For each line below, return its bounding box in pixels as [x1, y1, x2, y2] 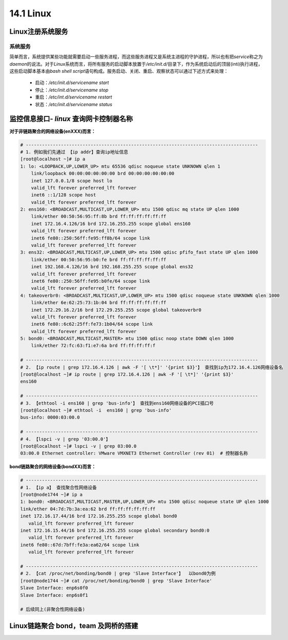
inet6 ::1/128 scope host [31, 192, 96, 198]
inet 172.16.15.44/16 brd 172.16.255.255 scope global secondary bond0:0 [20, 528, 210, 533]
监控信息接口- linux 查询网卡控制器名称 [9, 114, 133, 123]
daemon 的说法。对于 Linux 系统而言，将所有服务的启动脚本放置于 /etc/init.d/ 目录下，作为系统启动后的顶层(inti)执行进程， [9, 61, 263, 67]
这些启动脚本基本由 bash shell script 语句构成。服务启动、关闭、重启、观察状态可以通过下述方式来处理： [9, 68, 229, 74]
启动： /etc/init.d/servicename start [35, 79, 109, 86]
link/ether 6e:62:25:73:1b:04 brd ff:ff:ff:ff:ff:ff [31, 300, 167, 306]
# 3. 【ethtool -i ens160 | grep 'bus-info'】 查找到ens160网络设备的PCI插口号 [20, 400, 214, 406]
